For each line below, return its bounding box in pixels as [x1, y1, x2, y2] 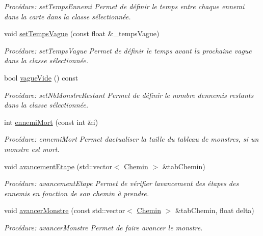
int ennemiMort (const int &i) [4, 116, 98, 127]
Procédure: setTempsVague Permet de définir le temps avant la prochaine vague [4, 45, 252, 56]
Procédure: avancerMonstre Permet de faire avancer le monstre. [4, 222, 203, 232]
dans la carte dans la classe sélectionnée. [4, 11, 131, 21]
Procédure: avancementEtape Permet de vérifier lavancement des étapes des [4, 178, 239, 189]
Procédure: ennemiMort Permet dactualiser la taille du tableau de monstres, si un [4, 134, 259, 144]
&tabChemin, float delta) [175, 205, 254, 216]
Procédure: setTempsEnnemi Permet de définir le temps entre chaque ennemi [4, 1, 245, 11]
